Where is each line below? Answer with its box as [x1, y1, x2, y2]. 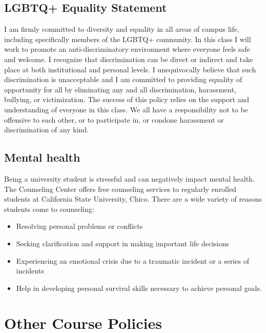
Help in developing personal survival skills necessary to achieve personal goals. [16, 282, 262, 293]
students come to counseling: [4, 203, 94, 214]
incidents [16, 265, 44, 276]
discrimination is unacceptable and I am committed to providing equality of [4, 74, 242, 85]
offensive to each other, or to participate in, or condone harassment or [4, 114, 224, 125]
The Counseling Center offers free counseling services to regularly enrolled [4, 183, 236, 194]
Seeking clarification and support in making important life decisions [16, 238, 229, 248]
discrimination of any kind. [4, 124, 89, 135]
